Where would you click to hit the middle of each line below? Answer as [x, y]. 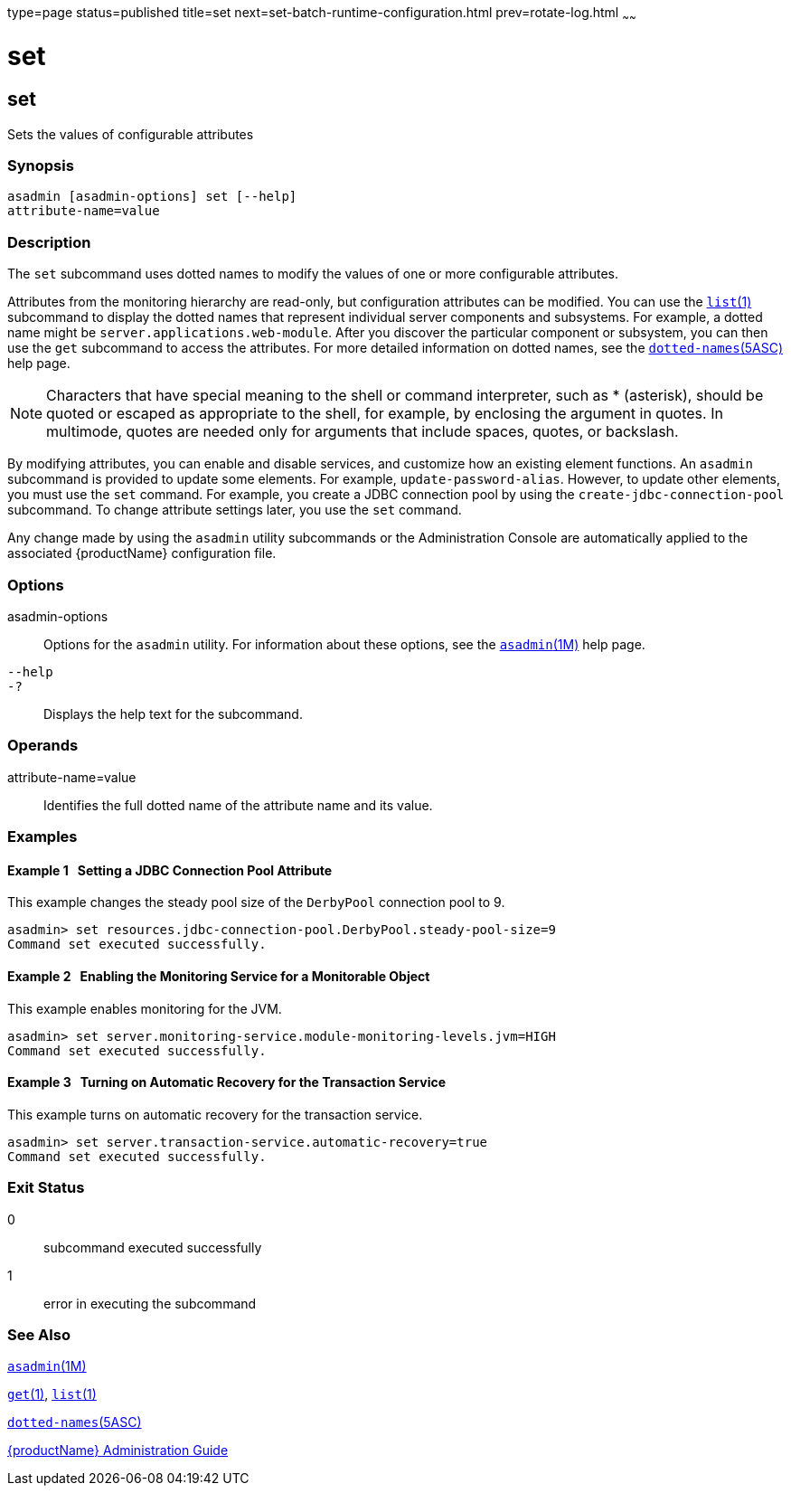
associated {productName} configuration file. [142, 553]
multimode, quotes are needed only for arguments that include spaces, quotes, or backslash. [363, 432]
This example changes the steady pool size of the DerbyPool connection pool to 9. [256, 902]
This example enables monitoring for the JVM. [145, 1008]
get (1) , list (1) [52, 1394]
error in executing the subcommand [150, 1303]
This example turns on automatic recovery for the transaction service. [215, 1114]
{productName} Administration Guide [118, 1450]
